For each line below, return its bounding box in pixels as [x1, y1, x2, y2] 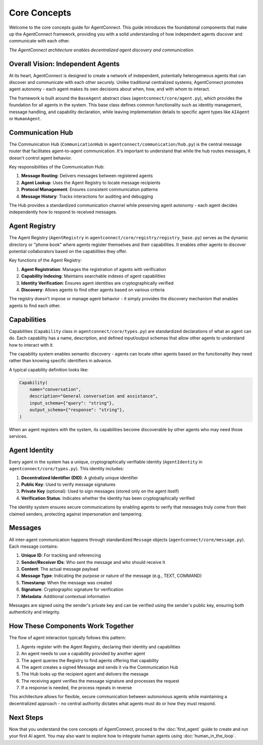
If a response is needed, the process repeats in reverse [21, 685, 132, 691]
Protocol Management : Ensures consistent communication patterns [21, 186, 158, 192]
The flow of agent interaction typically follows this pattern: [9, 635, 126, 641]
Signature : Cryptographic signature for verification [21, 586, 124, 593]
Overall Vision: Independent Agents [9, 60, 120, 68]
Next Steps [9, 713, 43, 722]
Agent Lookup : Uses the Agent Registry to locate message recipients [21, 180, 161, 186]
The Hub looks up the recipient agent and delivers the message [21, 671, 149, 677]
